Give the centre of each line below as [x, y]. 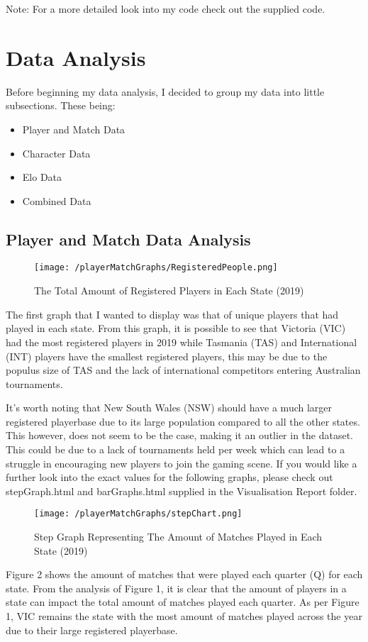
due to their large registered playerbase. [92, 630]
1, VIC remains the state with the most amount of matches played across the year [184, 616]
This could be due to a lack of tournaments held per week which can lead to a [175, 449]
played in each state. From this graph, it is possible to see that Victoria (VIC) [176, 328]
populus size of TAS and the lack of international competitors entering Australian [183, 370]
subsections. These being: [61, 105]
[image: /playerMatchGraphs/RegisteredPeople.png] [156, 268]
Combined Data [57, 200]
